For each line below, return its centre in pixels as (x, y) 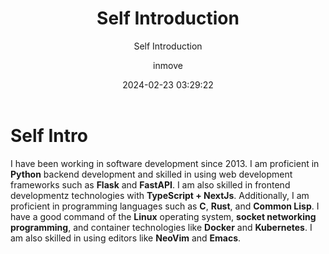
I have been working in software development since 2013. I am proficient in (165, 163)
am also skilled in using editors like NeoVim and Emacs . (126, 238)
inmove (168, 65)
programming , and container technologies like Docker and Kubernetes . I (161, 227)
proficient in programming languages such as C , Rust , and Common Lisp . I (165, 206)
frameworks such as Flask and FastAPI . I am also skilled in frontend (150, 184)
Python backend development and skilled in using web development (151, 174)
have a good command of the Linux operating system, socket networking (163, 216)
